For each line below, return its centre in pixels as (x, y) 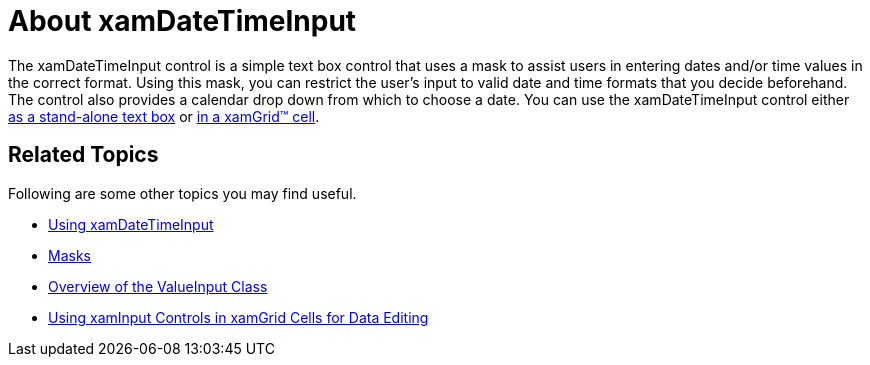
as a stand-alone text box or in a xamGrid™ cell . (164, 116)
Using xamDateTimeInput (131, 224)
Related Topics (83, 155)
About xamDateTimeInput (182, 21)
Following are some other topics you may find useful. (182, 193)
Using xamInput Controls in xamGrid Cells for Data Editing (238, 317)
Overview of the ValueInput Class (158, 286)
